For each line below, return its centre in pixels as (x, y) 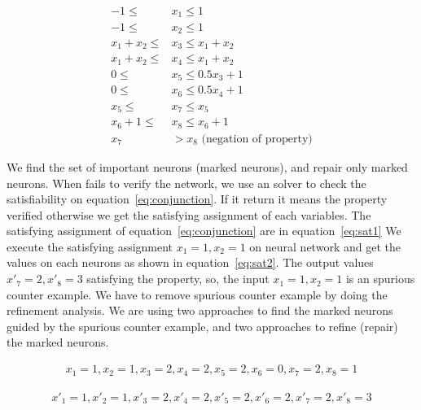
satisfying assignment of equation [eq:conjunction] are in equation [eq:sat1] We (204, 231)
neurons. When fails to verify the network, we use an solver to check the (186, 183)
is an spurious (380, 279)
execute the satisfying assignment (90, 246)
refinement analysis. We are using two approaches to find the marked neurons (200, 310)
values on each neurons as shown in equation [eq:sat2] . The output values (190, 262)
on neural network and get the (325, 246)
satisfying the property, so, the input (178, 279)
